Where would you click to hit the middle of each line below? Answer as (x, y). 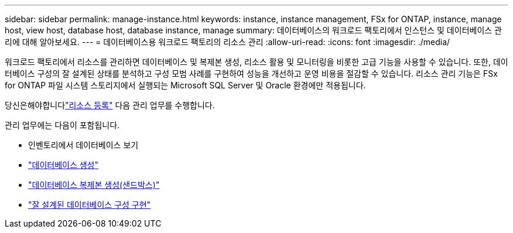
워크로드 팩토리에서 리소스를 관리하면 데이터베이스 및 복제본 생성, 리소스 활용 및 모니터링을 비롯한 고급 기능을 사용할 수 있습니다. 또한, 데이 (256, 62)
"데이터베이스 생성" (64, 165)
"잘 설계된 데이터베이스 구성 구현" (90, 205)
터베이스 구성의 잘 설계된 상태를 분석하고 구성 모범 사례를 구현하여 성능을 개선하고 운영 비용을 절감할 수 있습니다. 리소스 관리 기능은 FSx (251, 73)
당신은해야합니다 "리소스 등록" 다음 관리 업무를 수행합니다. (110, 105)
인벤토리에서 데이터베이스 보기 (83, 145)
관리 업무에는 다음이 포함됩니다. (62, 125)
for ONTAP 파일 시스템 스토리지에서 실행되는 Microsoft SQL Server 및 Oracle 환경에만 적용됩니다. (185, 85)
